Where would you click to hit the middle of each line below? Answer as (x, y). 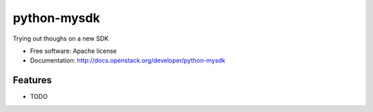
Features (32, 80)
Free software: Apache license (74, 51)
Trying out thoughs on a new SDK (61, 38)
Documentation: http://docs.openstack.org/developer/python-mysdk (128, 60)
